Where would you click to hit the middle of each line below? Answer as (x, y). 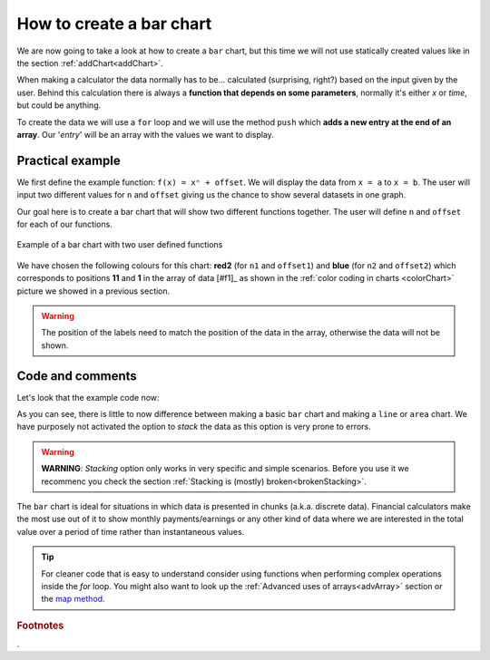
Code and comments (77, 376)
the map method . (73, 599)
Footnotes (40, 626)
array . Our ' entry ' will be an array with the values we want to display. (145, 134)
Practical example (69, 160)
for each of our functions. (64, 224)
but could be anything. (59, 105)
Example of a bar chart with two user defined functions (120, 245)
